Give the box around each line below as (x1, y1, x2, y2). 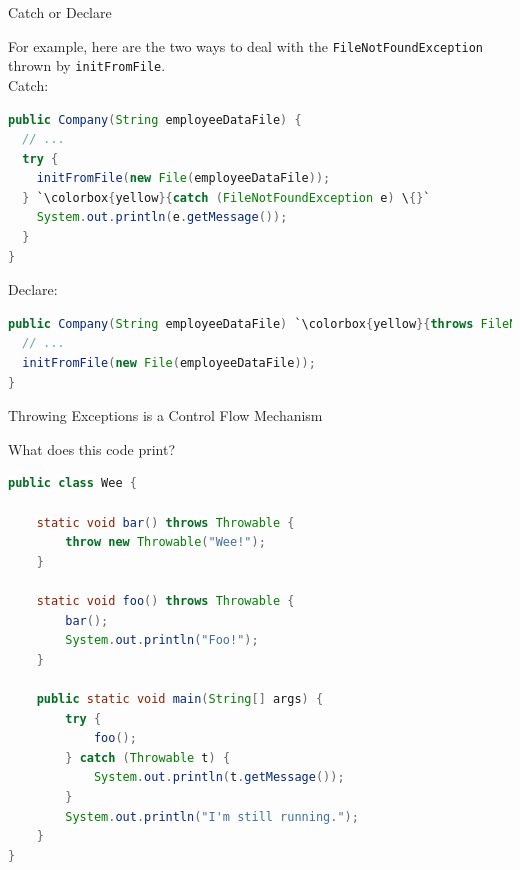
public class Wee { (8, 476, 137, 491)
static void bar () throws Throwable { (36, 515, 295, 530)
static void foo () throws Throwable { (36, 593, 295, 608)
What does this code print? (8, 438, 176, 459)
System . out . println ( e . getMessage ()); (36, 210, 288, 225)
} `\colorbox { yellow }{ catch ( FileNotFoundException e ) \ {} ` (22, 190, 431, 205)
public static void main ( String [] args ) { (36, 691, 324, 706)
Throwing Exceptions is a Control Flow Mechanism (8, 405, 323, 426)
